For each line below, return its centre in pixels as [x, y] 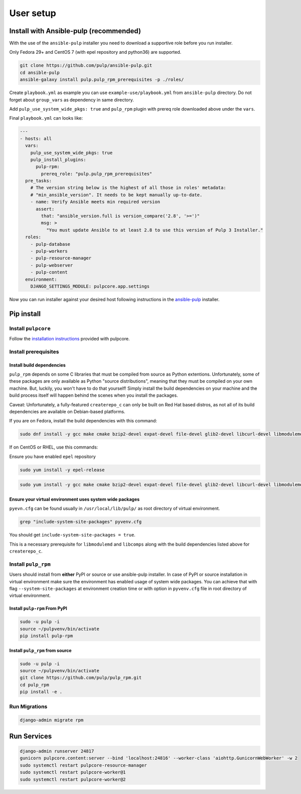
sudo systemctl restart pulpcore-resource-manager [84, 765]
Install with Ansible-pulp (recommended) [75, 31]
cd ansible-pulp [40, 72]
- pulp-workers [49, 251]
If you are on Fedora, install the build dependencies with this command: [83, 421]
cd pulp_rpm [35, 685]
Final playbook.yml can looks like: [46, 118]
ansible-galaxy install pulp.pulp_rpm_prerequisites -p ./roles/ [102, 80]
